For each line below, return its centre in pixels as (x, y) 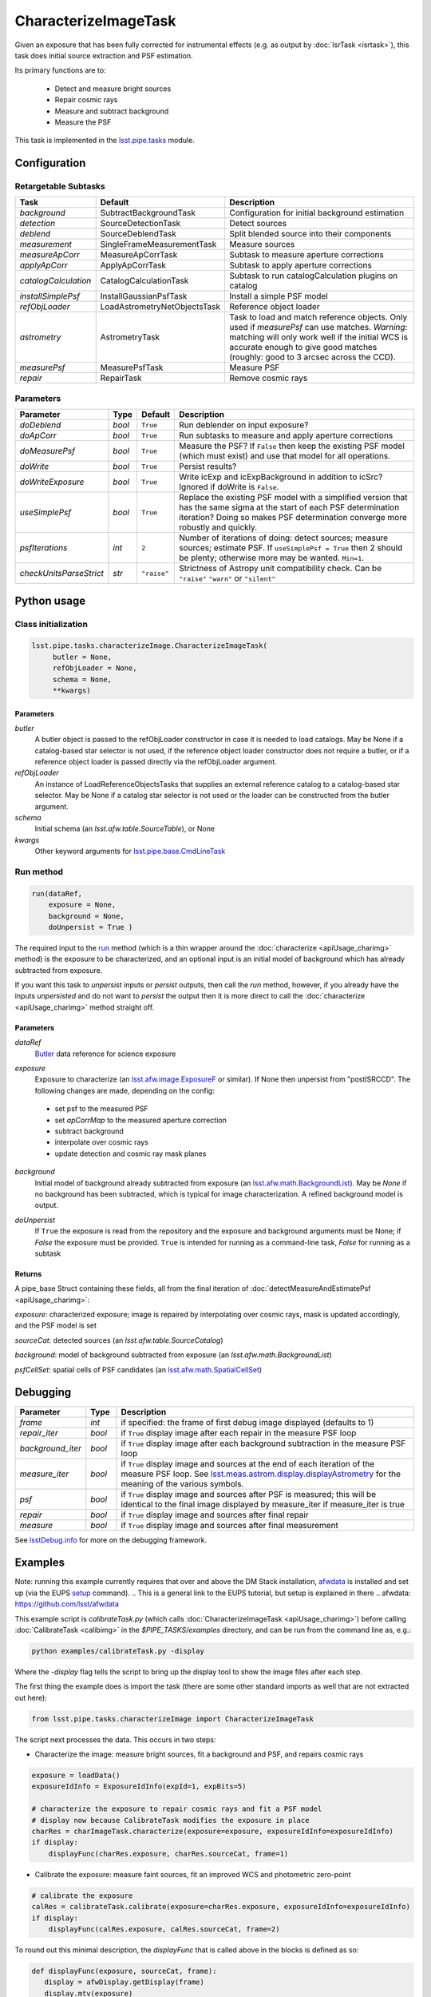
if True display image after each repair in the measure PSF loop (239, 1432)
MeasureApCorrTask (139, 255)
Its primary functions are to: (61, 70)
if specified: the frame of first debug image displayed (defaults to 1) (247, 1422)
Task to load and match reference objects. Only (318, 317)
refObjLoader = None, (95, 668)
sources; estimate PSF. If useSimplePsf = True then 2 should (291, 548)
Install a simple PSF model (279, 296)
